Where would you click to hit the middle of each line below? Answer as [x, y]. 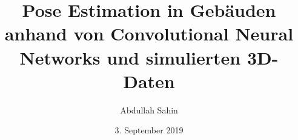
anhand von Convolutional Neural [149, 33]
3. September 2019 [149, 130]
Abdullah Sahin [149, 110]
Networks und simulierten [130, 57]
